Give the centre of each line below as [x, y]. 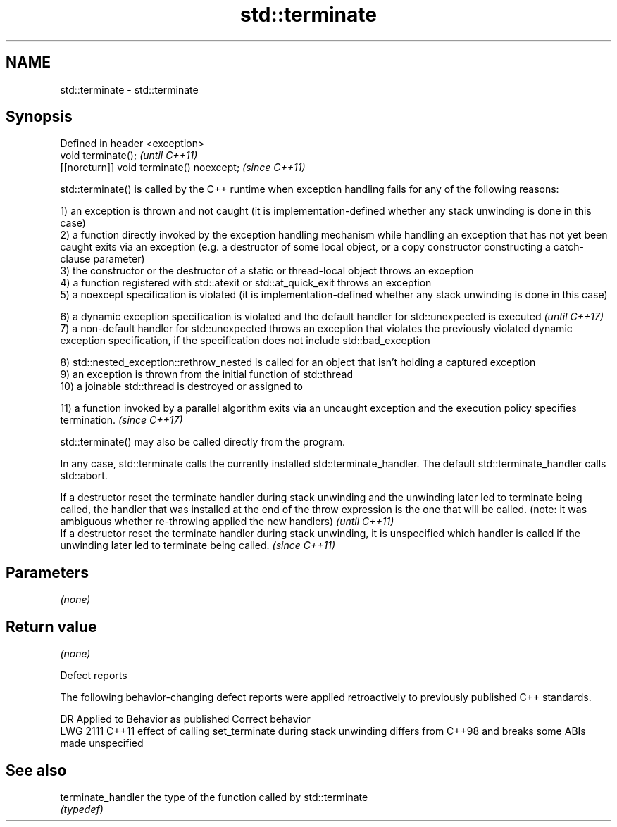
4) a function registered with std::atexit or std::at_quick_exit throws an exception [246, 283]
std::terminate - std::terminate [129, 89]
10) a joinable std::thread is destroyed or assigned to [182, 386]
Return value [51, 626]
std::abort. [84, 476]
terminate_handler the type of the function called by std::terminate [214, 797]
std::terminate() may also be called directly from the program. [203, 442]
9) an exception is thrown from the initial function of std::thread [206, 374]
